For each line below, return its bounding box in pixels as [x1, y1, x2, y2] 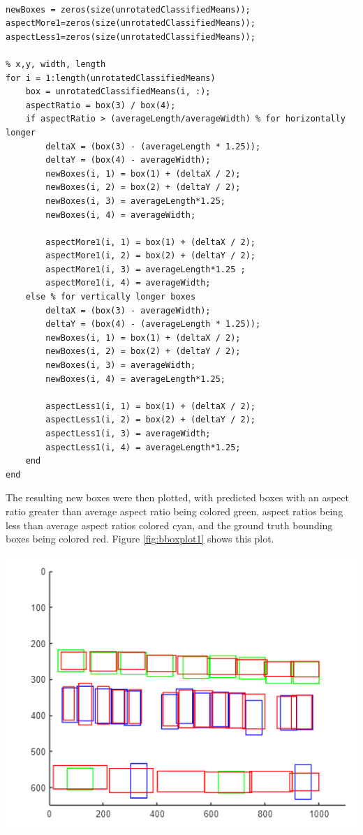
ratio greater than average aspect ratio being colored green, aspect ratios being [6, 503, 343, 518]
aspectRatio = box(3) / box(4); [25, 100, 176, 110]
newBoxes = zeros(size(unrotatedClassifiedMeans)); [6, 4, 251, 15]
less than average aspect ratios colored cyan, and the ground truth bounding [6, 517, 333, 532]
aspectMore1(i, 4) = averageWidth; [45, 278, 211, 288]
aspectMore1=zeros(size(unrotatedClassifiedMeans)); [6, 18, 255, 29]
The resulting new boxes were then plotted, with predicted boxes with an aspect [6, 490, 349, 505]
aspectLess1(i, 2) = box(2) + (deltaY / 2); [45, 415, 255, 425]
